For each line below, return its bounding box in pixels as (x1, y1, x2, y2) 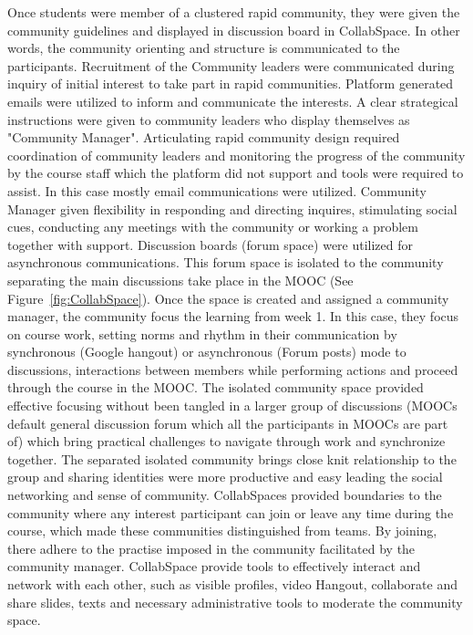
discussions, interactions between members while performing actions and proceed (7, 359, 458, 379)
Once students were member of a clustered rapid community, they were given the (7, 3, 460, 21)
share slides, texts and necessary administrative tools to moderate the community (7, 592, 463, 611)
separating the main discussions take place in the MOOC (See (7, 270, 354, 289)
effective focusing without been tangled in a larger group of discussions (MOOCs (7, 396, 458, 415)
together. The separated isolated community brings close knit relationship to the (7, 449, 457, 468)
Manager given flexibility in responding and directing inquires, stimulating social (7, 199, 458, 218)
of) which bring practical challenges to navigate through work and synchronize (7, 432, 446, 451)
